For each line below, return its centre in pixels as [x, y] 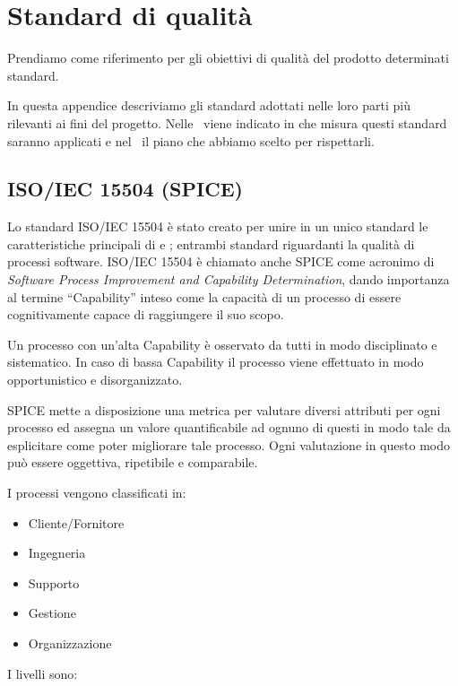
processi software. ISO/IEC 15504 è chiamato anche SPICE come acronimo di [221, 261]
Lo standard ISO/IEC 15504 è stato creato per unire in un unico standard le [218, 226]
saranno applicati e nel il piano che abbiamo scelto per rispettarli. [191, 140]
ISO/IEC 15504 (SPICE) [125, 189]
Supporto [54, 582]
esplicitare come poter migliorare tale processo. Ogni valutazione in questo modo [229, 444]
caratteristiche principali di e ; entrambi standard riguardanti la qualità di [211, 243]
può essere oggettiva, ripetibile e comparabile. [133, 462]
